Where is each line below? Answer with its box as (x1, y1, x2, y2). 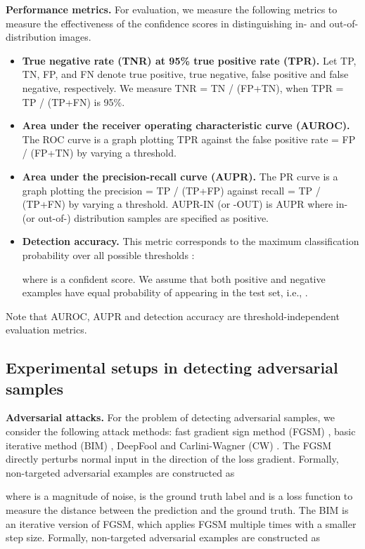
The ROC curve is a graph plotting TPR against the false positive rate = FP (22, 131, 356, 146)
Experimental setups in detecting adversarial (6, 357, 338, 378)
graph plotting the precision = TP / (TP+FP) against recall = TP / (22, 183, 321, 197)
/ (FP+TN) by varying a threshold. (22, 145, 177, 160)
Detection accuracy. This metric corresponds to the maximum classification (22, 234, 359, 249)
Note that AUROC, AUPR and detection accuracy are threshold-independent (6, 308, 340, 323)
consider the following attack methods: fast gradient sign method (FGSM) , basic (6, 424, 356, 439)
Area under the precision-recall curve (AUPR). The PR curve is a (22, 168, 338, 183)
